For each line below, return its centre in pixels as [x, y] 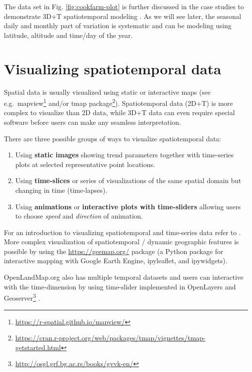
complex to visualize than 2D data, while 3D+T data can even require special [119, 112]
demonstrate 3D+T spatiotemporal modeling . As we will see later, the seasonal [123, 16]
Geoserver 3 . [22, 297]
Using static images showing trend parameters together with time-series [125, 155]
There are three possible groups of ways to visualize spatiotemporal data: [113, 138]
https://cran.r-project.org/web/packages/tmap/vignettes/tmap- [110, 338]
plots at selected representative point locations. [85, 164]
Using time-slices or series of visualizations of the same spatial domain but [128, 180]
